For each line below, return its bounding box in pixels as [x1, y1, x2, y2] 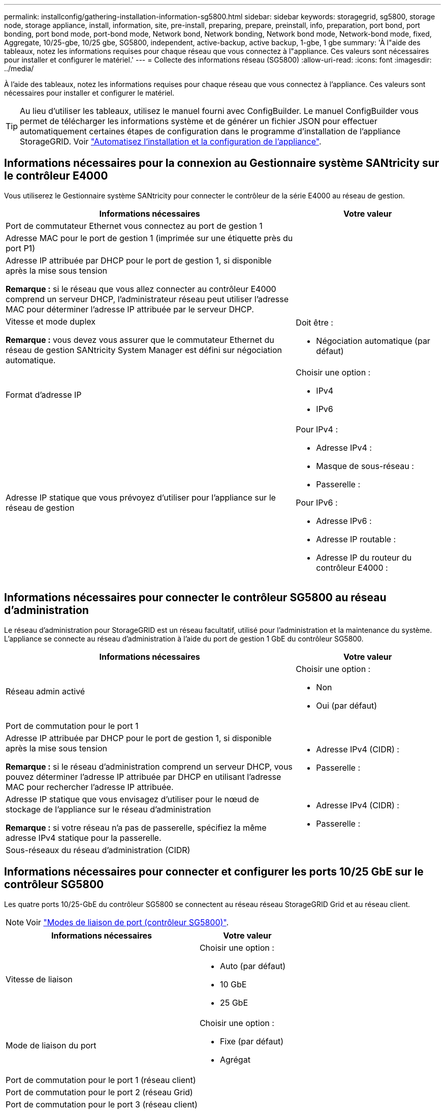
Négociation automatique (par [316, 335, 430, 346]
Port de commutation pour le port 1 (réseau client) [6, 1074, 196, 1085]
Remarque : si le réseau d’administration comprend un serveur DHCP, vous [6, 761, 293, 772]
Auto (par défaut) [219, 960, 286, 971]
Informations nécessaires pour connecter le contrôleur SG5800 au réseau [4, 591, 387, 604]
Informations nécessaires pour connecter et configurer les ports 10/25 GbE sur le [4, 865, 424, 879]
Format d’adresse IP [6, 389, 82, 400]
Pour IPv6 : [296, 497, 338, 508]
